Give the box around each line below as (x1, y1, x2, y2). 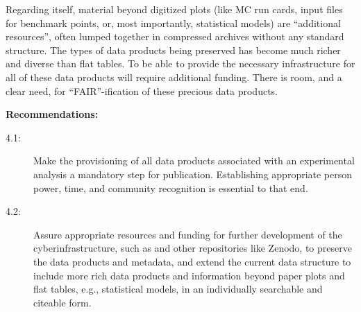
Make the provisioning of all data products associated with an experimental (33, 153, 355, 168)
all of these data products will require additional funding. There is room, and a (6, 69, 342, 84)
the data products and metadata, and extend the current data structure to (33, 254, 351, 268)
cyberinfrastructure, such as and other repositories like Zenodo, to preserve (33, 241, 352, 255)
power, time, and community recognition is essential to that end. (33, 180, 308, 195)
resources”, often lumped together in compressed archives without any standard (6, 29, 344, 44)
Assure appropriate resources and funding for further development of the (33, 227, 342, 241)
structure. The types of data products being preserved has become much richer (6, 42, 341, 57)
